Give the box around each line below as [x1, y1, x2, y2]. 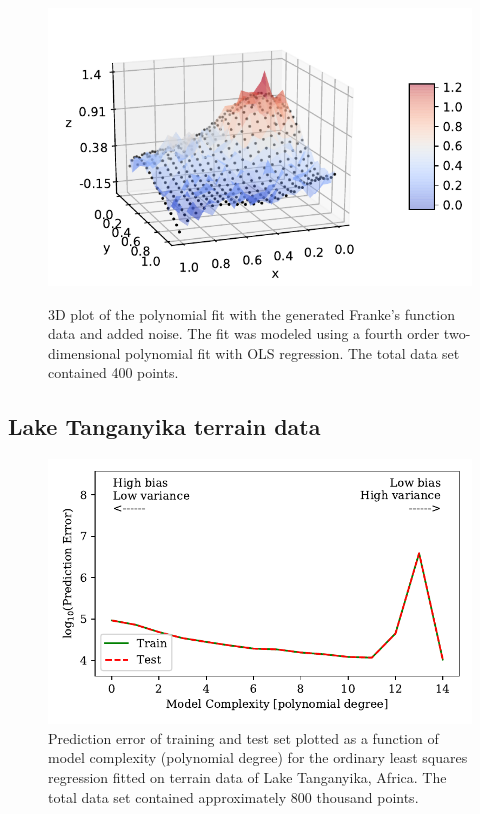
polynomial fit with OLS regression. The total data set [125, 342, 460, 363]
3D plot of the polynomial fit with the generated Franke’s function [48, 303, 455, 324]
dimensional [48, 342, 121, 363]
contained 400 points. [48, 362, 179, 383]
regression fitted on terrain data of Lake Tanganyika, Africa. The [48, 767, 447, 788]
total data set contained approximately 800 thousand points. [48, 786, 419, 807]
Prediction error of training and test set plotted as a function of [48, 727, 439, 748]
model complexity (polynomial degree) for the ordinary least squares [48, 747, 468, 768]
